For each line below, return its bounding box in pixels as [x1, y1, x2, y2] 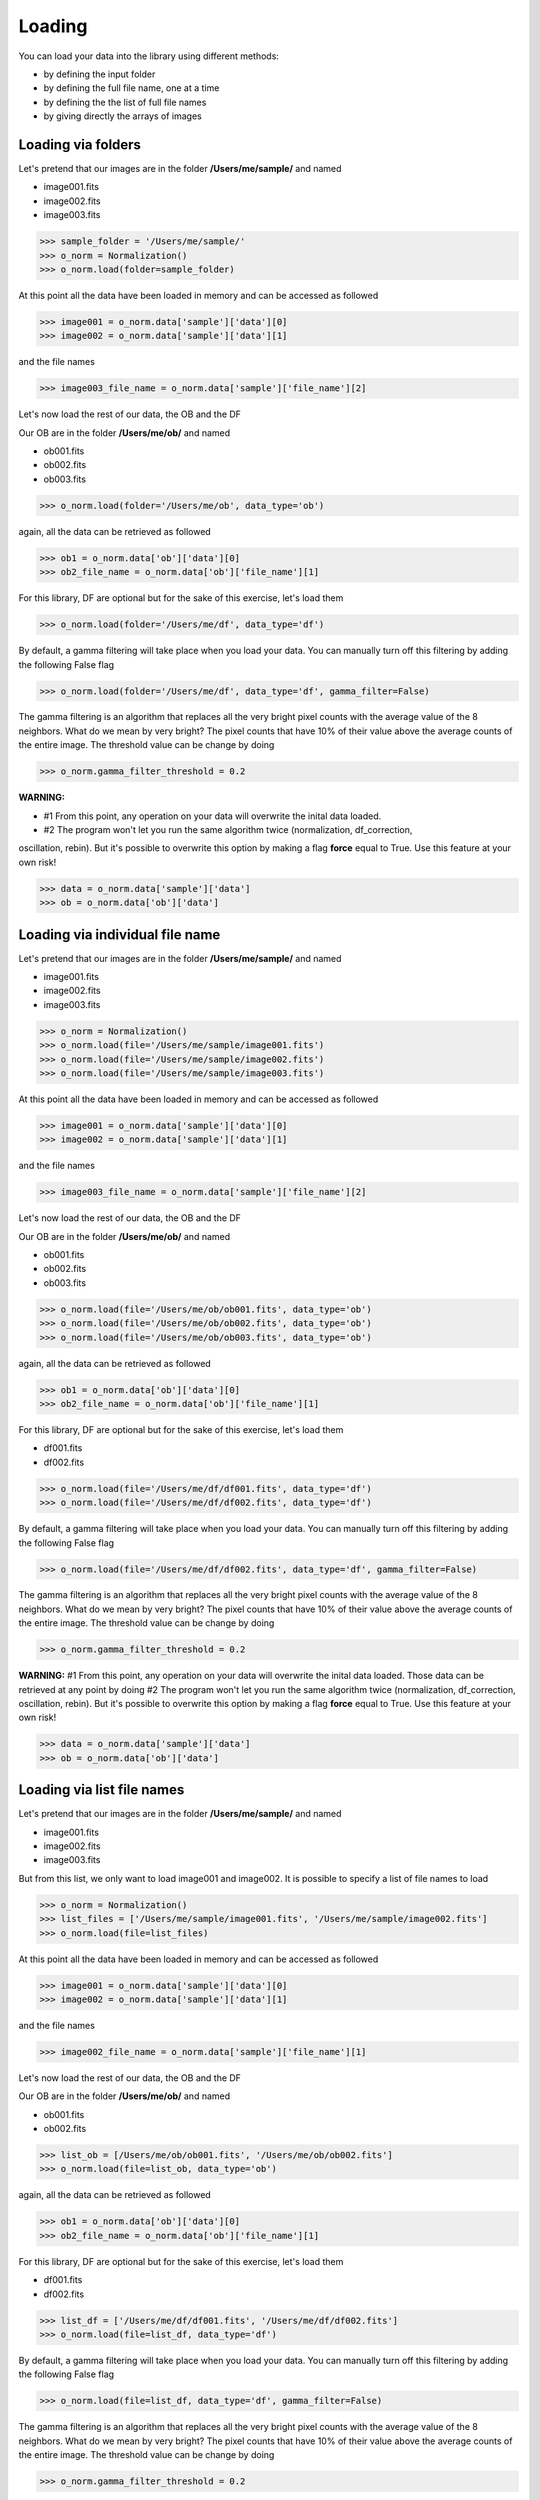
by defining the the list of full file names [43, 96, 207, 108]
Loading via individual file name [18, 926, 221, 943]
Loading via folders [18, 136, 142, 153]
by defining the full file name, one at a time [43, 82, 220, 94]
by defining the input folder [43, 68, 156, 80]
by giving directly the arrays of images [43, 110, 202, 122]
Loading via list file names [18, 1781, 185, 1799]
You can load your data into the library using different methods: [18, 50, 280, 62]
